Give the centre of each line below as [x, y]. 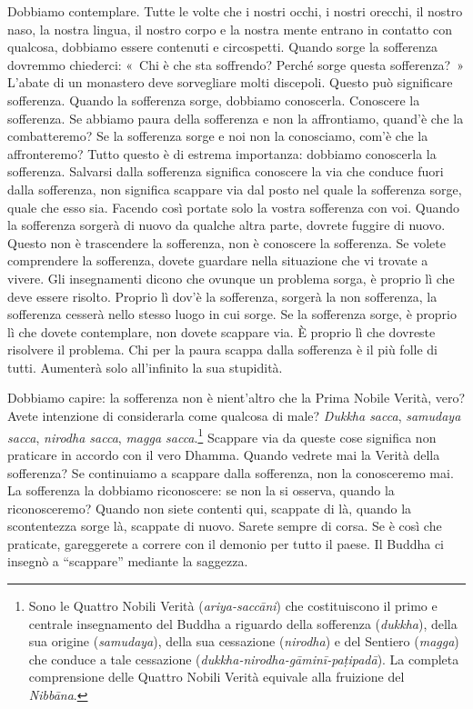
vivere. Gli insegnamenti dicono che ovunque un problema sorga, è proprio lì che [231, 278]
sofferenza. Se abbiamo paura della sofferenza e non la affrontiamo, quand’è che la [236, 118]
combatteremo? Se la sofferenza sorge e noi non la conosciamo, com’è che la [218, 136]
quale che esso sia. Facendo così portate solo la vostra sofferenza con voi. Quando [234, 207]
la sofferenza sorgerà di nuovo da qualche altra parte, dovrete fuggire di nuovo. [226, 225]
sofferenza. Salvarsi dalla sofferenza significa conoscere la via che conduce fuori [226, 171]
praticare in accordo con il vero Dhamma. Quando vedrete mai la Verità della [224, 454]
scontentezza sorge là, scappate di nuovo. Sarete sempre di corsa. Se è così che [225, 526]
